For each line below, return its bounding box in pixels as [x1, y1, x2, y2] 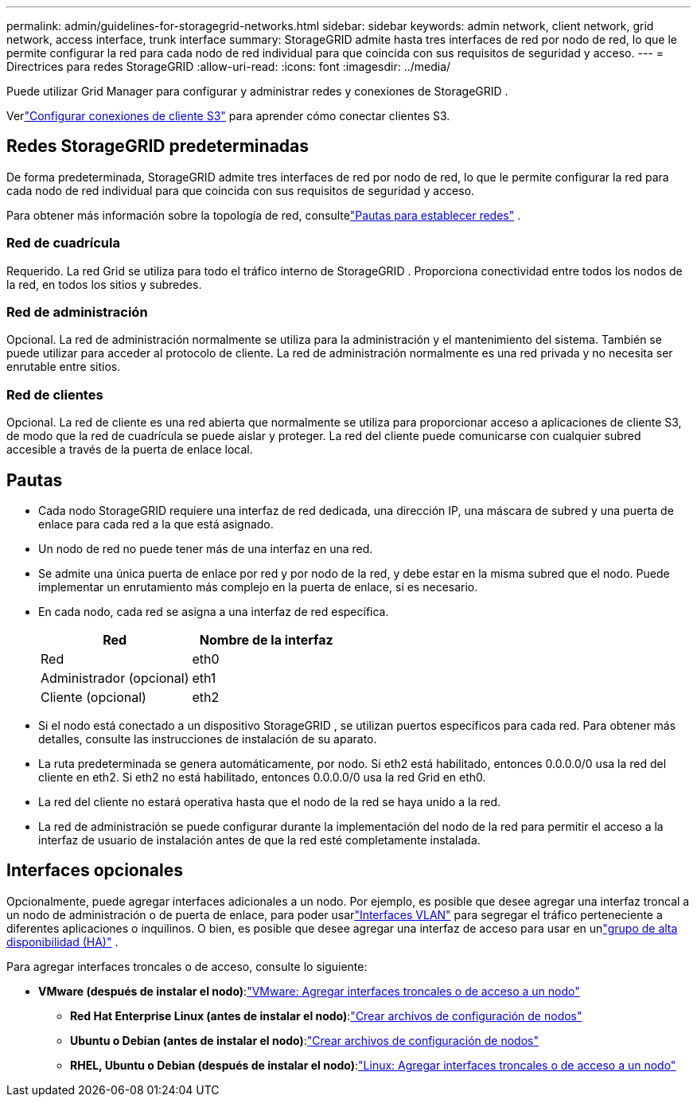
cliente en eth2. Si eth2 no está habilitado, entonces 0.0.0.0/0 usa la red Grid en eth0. [38, 770, 486, 784]
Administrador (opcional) [41, 669, 189, 686]
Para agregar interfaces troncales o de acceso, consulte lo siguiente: [6, 959, 368, 973]
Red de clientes [6, 386, 103, 403]
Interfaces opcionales [6, 860, 183, 881]
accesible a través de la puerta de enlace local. [6, 442, 253, 457]
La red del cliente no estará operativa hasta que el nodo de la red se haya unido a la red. [38, 794, 501, 809]
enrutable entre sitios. [6, 360, 121, 374]
